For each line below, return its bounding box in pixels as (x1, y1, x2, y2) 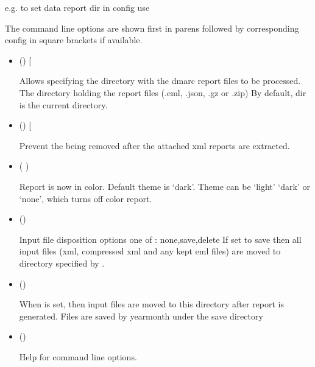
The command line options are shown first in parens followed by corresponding (5, 21, 299, 34)
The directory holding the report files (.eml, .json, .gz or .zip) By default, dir (19, 86, 306, 99)
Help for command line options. (19, 350, 137, 363)
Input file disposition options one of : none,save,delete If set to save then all (19, 232, 302, 245)
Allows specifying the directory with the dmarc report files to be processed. (19, 74, 301, 87)
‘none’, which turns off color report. (19, 192, 152, 204)
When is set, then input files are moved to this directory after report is (19, 298, 285, 310)
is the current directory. (19, 98, 108, 111)
